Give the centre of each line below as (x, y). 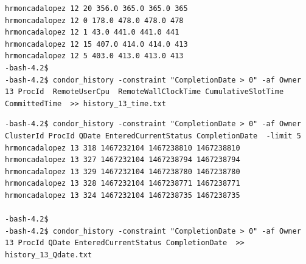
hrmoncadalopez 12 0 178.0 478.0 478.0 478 (94, 20)
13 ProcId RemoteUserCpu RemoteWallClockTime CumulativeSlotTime (144, 92)
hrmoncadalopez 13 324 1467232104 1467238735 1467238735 (123, 195)
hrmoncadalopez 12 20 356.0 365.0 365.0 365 (96, 8)
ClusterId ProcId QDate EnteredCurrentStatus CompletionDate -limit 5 (153, 136)
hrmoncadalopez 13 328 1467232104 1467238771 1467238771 (123, 184)
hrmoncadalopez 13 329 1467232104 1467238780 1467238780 (123, 171)
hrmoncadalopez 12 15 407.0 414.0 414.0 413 (96, 44)
